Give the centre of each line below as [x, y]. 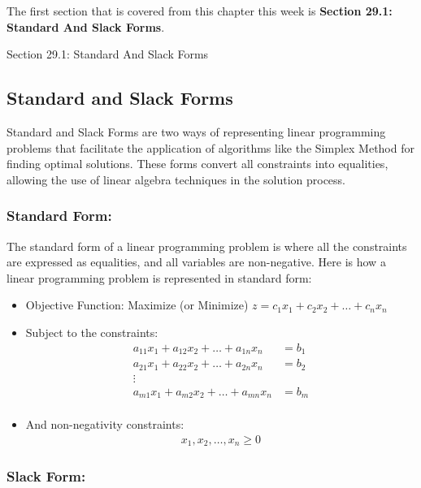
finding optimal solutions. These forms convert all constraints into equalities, [197, 164]
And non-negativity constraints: [105, 424]
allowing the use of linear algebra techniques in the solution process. [176, 179]
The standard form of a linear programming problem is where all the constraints [207, 246]
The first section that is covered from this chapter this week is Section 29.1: [200, 11]
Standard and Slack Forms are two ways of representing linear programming [196, 131]
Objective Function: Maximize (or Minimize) [137, 305]
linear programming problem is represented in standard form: [159, 277]
